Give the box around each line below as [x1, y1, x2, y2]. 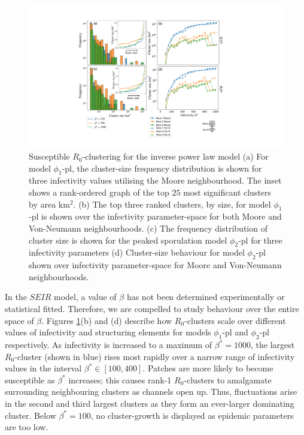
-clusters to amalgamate [184, 373, 272, 386]
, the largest [251, 338, 295, 351]
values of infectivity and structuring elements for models [5, 326, 211, 338]
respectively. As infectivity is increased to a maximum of [5, 338, 212, 351]
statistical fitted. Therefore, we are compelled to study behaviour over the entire [5, 302, 299, 315]
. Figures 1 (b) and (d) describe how [41, 314, 172, 326]
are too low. [5, 421, 48, 433]
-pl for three [238, 233, 282, 246]
